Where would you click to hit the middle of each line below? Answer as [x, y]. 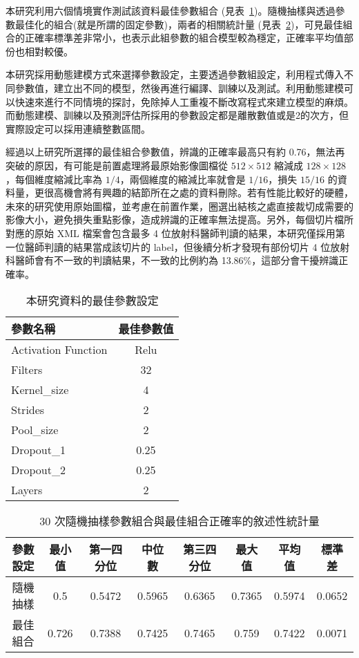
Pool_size [35, 430]
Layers [27, 490]
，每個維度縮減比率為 [54, 179]
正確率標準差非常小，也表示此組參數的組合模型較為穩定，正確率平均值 [184, 38]
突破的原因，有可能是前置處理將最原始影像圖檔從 [117, 165]
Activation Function [59, 350]
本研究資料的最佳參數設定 [92, 301]
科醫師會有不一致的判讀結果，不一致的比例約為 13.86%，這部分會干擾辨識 [172, 260]
